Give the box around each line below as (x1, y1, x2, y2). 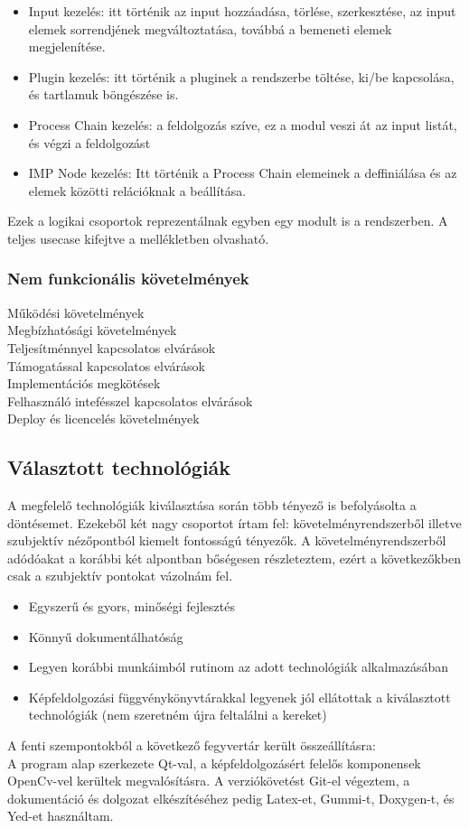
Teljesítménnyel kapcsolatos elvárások (7, 338, 216, 357)
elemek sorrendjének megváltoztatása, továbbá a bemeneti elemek (28, 19, 392, 38)
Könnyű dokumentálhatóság (28, 627, 183, 646)
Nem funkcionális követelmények (7, 267, 249, 290)
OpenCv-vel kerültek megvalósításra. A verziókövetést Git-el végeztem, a (7, 771, 410, 790)
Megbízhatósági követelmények (7, 321, 177, 340)
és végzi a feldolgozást (28, 133, 151, 152)
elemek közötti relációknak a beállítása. (28, 181, 247, 200)
